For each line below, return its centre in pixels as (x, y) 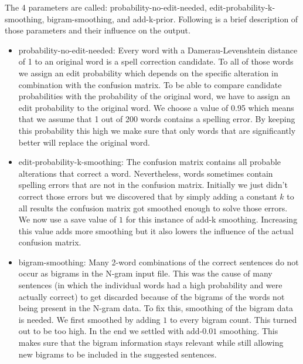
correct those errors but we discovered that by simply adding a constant (148, 196)
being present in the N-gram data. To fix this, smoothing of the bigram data (156, 308)
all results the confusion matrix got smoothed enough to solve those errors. (153, 208)
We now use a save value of (67, 219)
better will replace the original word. (84, 142)
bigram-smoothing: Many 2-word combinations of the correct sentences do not (159, 262)
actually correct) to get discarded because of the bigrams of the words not (151, 296)
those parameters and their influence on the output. (98, 30)
